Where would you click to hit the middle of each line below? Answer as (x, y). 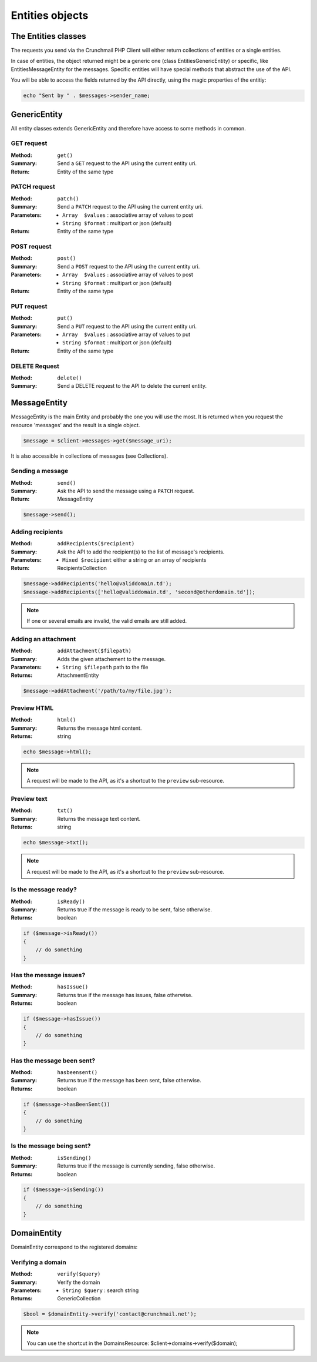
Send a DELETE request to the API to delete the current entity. (132, 386)
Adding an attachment (43, 639)
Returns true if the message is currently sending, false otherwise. (136, 1166)
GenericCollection (79, 1299)
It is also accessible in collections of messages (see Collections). (90, 456)
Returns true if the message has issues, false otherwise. (125, 995)
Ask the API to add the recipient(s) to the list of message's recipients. (141, 552)
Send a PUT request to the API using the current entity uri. (127, 326)
